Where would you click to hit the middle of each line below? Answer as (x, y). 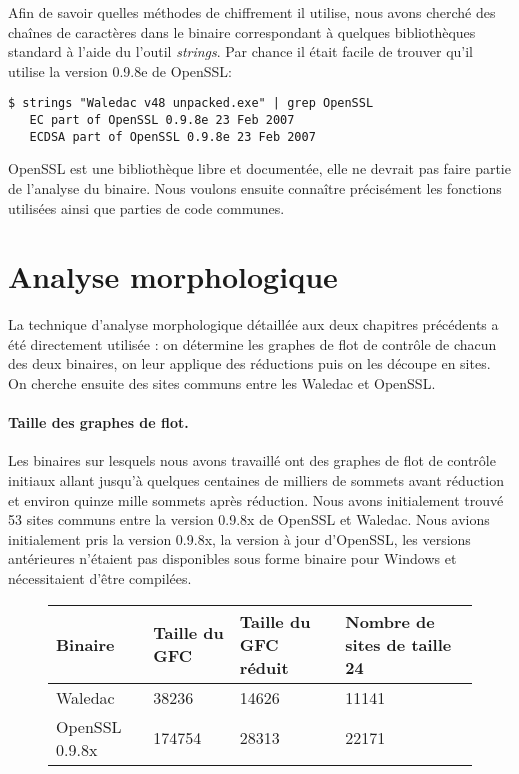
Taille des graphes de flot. (98, 422)
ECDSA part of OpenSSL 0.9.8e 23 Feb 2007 (172, 136)
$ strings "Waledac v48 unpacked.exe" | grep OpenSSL (191, 103)
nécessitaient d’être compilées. (100, 577)
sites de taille (398, 644)
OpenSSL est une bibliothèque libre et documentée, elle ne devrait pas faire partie (259, 168)
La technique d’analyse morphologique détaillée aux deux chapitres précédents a (253, 324)
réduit (264, 667)
